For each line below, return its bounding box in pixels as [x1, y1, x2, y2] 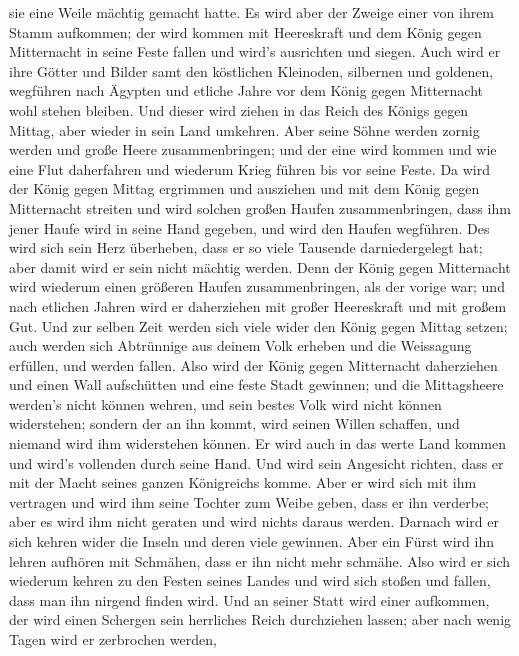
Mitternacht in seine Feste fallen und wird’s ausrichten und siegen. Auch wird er [9, 41, 501, 62]
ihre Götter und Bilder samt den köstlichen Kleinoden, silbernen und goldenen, [9, 60, 494, 81]
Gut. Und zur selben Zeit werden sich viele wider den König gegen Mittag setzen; [9, 315, 508, 336]
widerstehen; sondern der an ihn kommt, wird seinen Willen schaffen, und [9, 413, 460, 434]
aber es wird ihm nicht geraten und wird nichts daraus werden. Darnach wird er [9, 511, 500, 532]
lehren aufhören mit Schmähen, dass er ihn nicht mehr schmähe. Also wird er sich [9, 550, 511, 571]
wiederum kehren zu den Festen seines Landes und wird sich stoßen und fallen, [9, 570, 491, 591]
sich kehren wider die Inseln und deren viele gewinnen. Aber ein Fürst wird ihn [9, 531, 494, 552]
